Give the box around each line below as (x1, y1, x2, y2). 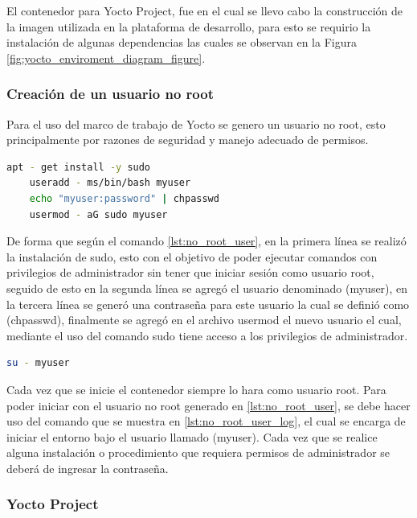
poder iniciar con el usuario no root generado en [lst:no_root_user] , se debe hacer (6, 397, 411, 413)
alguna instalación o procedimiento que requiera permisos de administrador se (6, 444, 390, 461)
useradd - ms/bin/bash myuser (29, 177, 191, 189)
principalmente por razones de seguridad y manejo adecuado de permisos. (6, 131, 369, 148)
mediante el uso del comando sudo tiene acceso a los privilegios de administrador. (6, 327, 408, 343)
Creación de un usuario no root (6, 84, 214, 104)
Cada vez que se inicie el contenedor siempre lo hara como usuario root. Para (6, 380, 386, 397)
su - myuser (6, 357, 70, 369)
